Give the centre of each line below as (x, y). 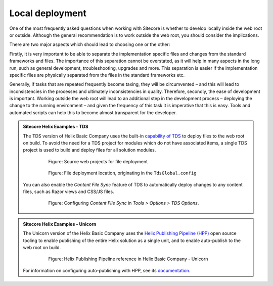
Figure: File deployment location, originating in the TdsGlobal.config (122, 173)
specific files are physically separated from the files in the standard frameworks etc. (97, 75)
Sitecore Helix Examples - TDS (56, 127)
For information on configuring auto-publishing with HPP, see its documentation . (107, 270)
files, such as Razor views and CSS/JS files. (69, 192)
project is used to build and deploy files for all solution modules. (89, 150)
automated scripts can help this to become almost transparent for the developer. (93, 112)
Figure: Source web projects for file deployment (98, 161)
